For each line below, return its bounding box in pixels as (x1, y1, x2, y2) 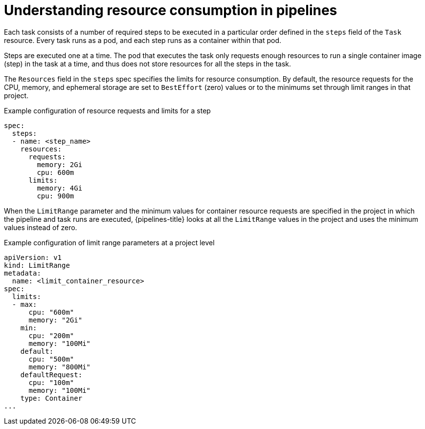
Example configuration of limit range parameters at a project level (4, 238, 215, 247)
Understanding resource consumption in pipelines (4, 2, 337, 19)
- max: (12, 300, 37, 308)
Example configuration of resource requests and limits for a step (4, 106, 211, 115)
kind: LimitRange (4, 261, 70, 269)
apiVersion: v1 (4, 253, 62, 261)
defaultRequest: (20, 370, 83, 379)
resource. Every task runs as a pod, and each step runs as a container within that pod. (4, 36, 282, 44)
